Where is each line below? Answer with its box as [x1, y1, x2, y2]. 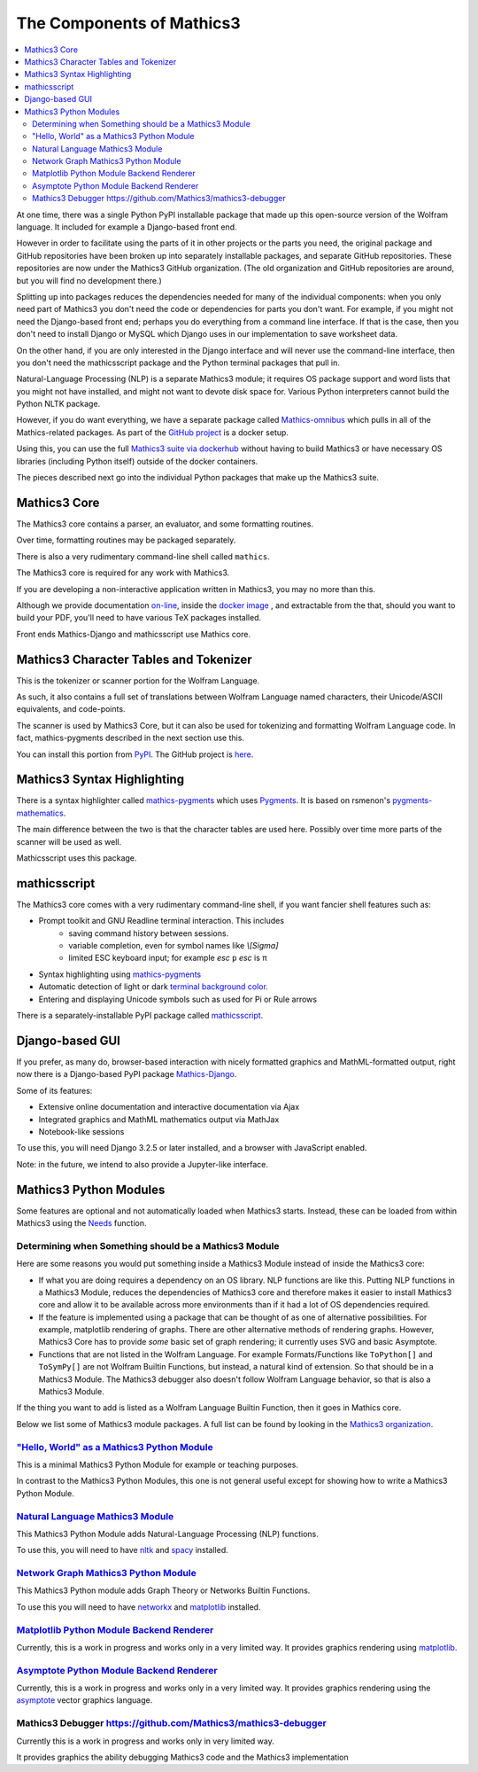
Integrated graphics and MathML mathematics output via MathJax [38, 1113, 280, 1125]
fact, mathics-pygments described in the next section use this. [16, 732, 245, 744]
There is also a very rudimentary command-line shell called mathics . [16, 550, 270, 562]
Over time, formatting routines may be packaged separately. [16, 535, 236, 545]
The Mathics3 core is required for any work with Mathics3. [16, 567, 230, 578]
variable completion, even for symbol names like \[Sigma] [68, 941, 279, 951]
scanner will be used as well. [16, 836, 122, 847]
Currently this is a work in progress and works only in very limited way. [16, 1736, 274, 1746]
